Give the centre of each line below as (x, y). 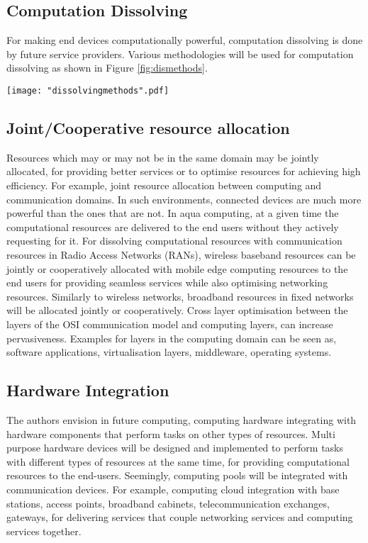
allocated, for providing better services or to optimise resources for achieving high (184, 171)
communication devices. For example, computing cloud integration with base (173, 489)
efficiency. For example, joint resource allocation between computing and (164, 185)
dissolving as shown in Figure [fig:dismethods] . (107, 68)
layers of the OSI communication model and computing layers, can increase (170, 324)
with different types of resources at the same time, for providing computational (178, 461)
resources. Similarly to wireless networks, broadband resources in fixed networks (180, 296)
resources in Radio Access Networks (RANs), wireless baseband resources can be (181, 254)
